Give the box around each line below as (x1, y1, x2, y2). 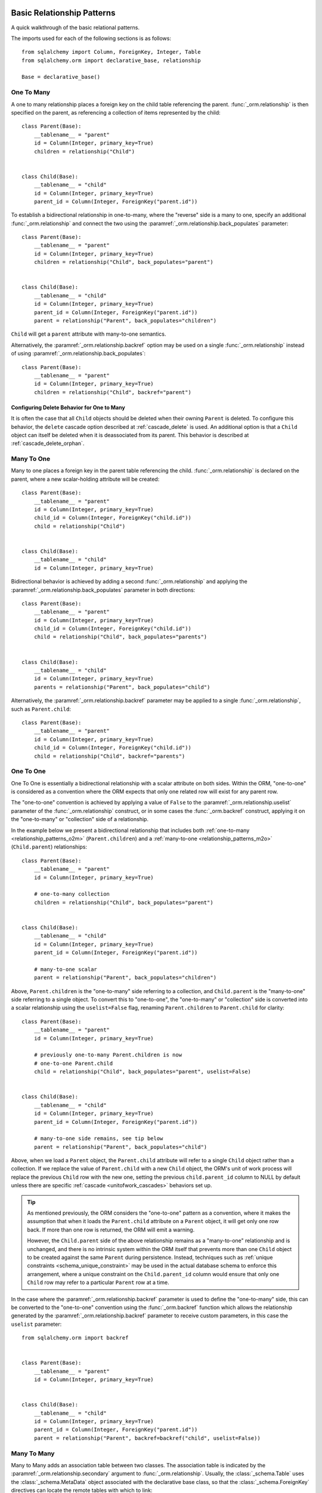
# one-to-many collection (33, 890, 110, 898)
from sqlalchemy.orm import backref (21, 1335, 129, 1341)
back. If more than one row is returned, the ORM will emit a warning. (27, 1226, 195, 1233)
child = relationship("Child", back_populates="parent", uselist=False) (33, 1068, 252, 1075)
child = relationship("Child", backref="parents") (33, 752, 185, 760)
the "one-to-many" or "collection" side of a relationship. (11, 816, 149, 823)
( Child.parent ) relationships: (11, 843, 88, 850)
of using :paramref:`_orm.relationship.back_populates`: (11, 350, 146, 357)
